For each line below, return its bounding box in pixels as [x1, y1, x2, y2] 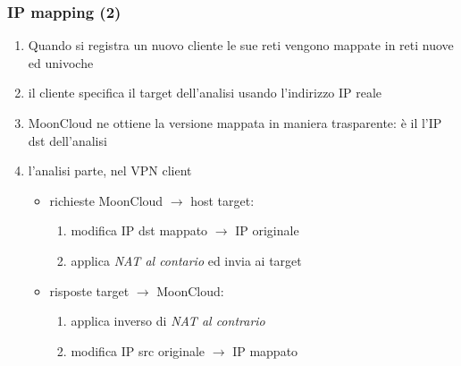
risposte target [49, 281, 130, 300]
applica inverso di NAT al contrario [71, 311, 265, 330]
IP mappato [232, 341, 298, 360]
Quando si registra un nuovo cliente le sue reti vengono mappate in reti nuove [28, 36, 454, 55]
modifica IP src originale [71, 341, 205, 360]
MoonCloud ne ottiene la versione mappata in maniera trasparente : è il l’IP [28, 114, 442, 132]
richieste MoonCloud [49, 191, 163, 209]
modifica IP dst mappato [71, 221, 208, 240]
